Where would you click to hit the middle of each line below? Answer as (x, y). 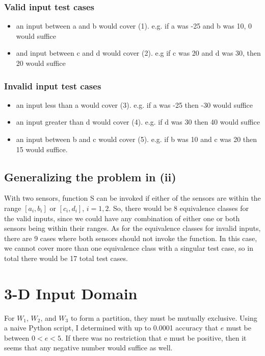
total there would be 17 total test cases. (66, 258)
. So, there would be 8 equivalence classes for (179, 208)
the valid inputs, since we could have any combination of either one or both (122, 218)
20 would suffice (41, 63)
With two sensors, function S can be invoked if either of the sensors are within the (132, 198)
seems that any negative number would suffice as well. (88, 348)
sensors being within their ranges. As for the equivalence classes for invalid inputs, (132, 228)
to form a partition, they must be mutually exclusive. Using (164, 317)
